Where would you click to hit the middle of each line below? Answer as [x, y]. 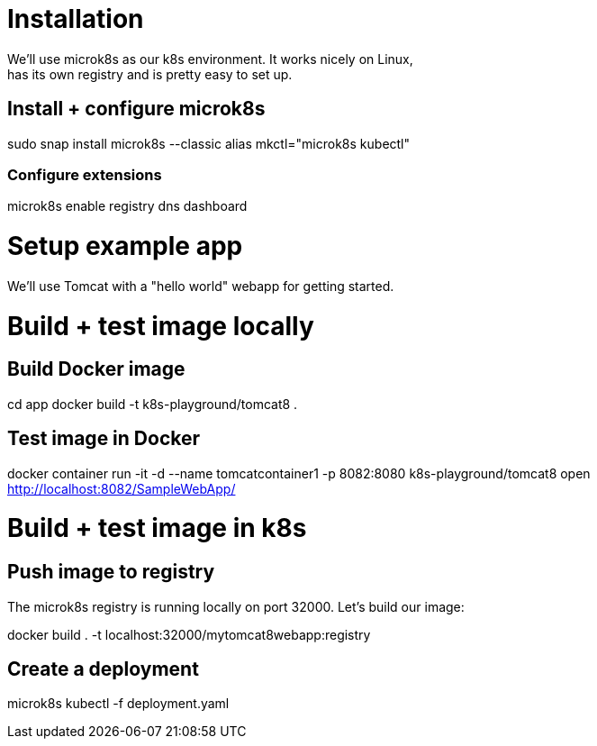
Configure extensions [85, 174]
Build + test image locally [161, 326]
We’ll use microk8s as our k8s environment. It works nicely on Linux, [210, 59]
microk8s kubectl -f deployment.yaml [118, 704]
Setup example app [125, 246]
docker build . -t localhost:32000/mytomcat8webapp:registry [189, 634]
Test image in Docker [104, 439]
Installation [76, 19]
